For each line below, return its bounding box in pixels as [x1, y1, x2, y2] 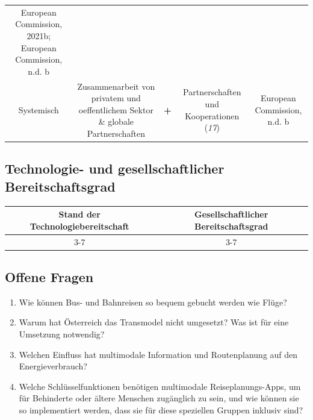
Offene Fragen [5, 268, 94, 286]
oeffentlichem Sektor [78, 103, 153, 116]
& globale [98, 115, 134, 128]
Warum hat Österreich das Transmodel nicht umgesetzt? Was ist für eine [19, 316, 289, 328]
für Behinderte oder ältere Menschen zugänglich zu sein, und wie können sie [19, 392, 299, 404]
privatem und [91, 92, 141, 104]
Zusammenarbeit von [77, 80, 155, 92]
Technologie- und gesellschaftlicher [5, 159, 225, 178]
